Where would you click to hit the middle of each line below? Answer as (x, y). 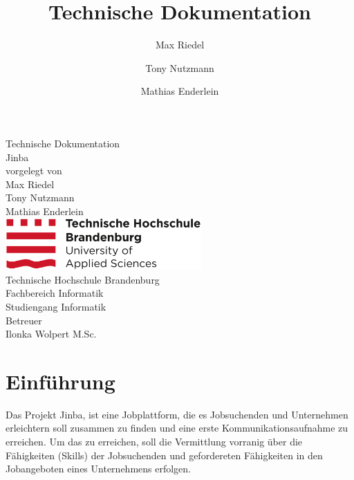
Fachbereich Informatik (55, 293)
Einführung (60, 381)
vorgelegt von (34, 170)
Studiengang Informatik (56, 306)
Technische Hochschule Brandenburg (83, 279)
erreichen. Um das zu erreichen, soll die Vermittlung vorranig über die (154, 442)
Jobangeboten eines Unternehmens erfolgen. (98, 469)
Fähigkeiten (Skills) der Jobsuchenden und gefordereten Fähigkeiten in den (164, 455)
